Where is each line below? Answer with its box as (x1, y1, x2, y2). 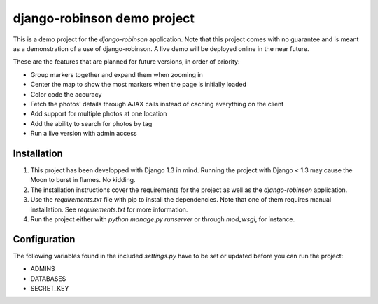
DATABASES (30, 274, 66, 283)
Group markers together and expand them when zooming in (30, 70, 203, 78)
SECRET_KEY (30, 284, 69, 292)
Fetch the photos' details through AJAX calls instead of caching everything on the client (30, 99, 284, 108)
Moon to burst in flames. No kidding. (30, 176, 136, 184)
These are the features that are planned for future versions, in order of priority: (13, 57, 240, 66)
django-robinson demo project (13, 11, 195, 26)
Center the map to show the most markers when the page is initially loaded (30, 81, 246, 89)
